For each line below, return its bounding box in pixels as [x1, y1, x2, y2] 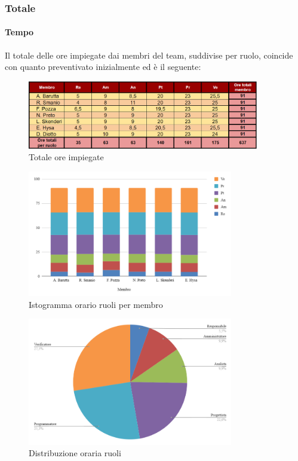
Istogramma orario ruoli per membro [29, 298, 163, 310]
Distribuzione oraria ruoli [29, 447, 121, 459]
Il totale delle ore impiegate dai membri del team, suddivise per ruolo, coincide [5, 48, 293, 61]
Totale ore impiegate [29, 151, 104, 163]
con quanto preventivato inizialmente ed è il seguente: [5, 60, 201, 73]
